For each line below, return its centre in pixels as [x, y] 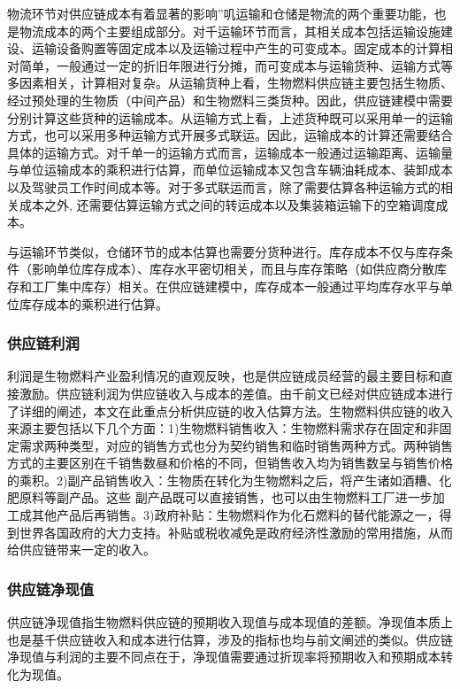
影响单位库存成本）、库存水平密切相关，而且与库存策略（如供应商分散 [233, 269]
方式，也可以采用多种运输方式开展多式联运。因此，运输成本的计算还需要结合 [230, 135]
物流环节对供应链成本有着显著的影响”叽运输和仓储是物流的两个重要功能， [221, 13]
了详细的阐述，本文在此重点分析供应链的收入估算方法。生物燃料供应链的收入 [230, 410]
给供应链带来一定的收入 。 [81, 550]
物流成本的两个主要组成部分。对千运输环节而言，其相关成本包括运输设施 [230, 31]
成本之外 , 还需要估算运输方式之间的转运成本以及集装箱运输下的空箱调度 [227, 204]
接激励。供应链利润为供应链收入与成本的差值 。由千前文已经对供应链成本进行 [230, 393]
